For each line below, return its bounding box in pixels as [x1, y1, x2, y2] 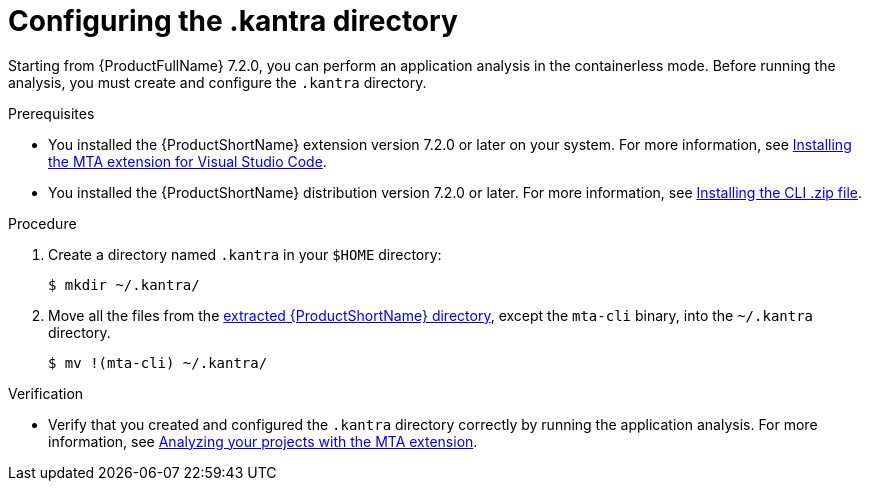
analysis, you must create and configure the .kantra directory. [8, 73, 427, 91]
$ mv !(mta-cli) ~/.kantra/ [48, 354, 268, 371]
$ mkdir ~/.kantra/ [48, 276, 200, 293]
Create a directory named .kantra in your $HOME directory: [48, 245, 442, 263]
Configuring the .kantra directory [8, 4, 458, 38]
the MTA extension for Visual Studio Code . [48, 152, 327, 170]
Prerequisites [8, 104, 95, 122]
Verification [8, 384, 84, 402]
